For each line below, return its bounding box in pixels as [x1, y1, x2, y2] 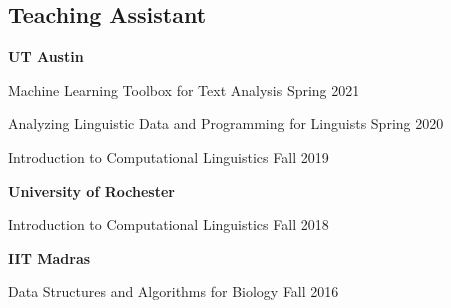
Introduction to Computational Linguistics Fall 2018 [8, 214, 329, 235]
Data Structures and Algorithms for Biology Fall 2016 [8, 281, 339, 302]
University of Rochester [8, 180, 175, 201]
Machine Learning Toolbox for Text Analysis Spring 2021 [8, 79, 360, 100]
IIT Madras [8, 247, 91, 268]
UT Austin [8, 46, 84, 67]
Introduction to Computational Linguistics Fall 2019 [8, 146, 329, 167]
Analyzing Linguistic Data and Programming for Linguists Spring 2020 [8, 113, 444, 134]
